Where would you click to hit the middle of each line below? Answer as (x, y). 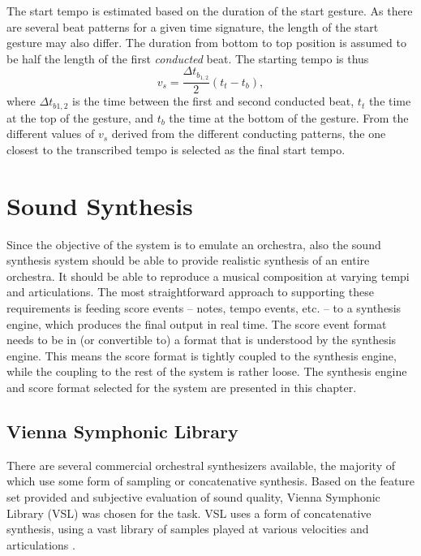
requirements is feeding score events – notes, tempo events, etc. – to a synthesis (204, 308)
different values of (51, 134)
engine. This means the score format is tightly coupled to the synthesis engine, (202, 355)
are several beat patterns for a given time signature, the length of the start (193, 26)
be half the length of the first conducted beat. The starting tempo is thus (188, 58)
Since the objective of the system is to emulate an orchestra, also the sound (194, 244)
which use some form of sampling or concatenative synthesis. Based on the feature (210, 481)
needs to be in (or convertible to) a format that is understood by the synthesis (202, 340)
